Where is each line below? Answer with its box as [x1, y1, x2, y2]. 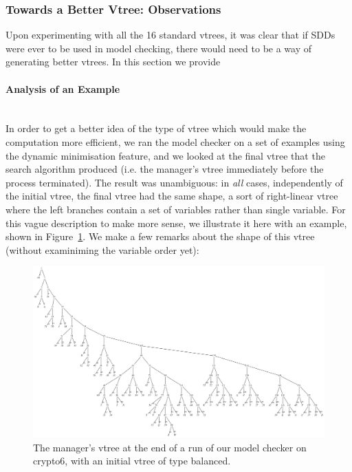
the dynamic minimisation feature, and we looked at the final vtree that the [5, 148, 325, 162]
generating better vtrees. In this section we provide [5, 54, 221, 69]
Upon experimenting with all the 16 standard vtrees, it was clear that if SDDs [5, 28, 335, 42]
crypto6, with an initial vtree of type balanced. [33, 453, 231, 468]
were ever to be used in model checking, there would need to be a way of [5, 41, 312, 55]
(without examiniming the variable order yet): [5, 242, 199, 257]
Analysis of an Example [5, 81, 120, 96]
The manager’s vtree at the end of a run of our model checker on [33, 440, 307, 454]
